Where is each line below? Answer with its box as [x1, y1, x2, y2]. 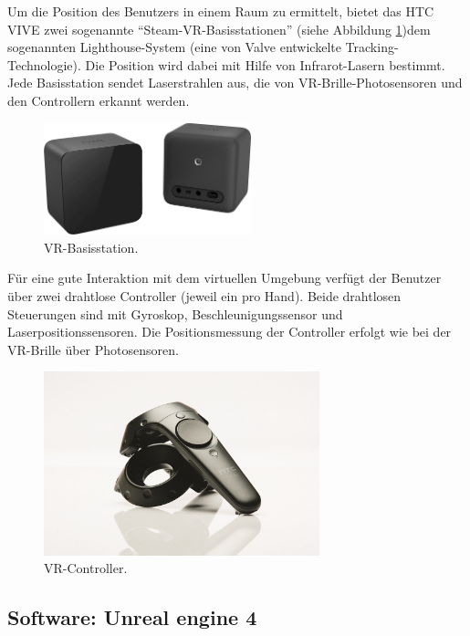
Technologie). [7, 55, 81, 74]
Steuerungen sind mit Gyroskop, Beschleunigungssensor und [7, 304, 343, 323]
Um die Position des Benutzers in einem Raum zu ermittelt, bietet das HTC [7, 2, 434, 20]
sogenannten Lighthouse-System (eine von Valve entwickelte [7, 37, 341, 57]
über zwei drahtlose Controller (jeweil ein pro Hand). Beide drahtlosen [7, 287, 402, 306]
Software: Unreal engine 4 [7, 603, 257, 631]
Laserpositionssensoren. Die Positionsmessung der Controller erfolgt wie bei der [7, 322, 452, 341]
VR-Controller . [44, 558, 128, 578]
